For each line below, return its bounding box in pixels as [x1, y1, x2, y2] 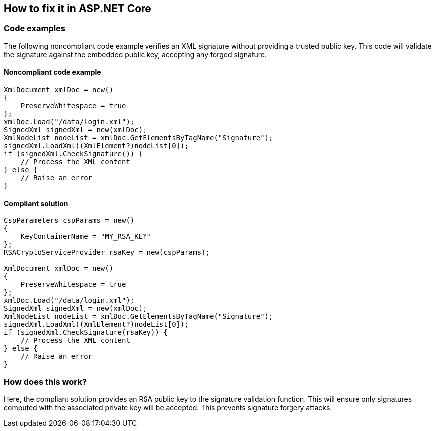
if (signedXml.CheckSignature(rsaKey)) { [4, 328, 168, 337]
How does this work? [4, 376, 87, 387]
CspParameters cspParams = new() [4, 216, 135, 225]
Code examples [4, 23, 66, 34]
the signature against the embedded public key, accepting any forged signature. [4, 50, 267, 59]
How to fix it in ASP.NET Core [4, 2, 151, 15]
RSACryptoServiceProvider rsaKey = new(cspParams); [4, 248, 210, 257]
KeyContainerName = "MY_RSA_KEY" [20, 232, 151, 241]
